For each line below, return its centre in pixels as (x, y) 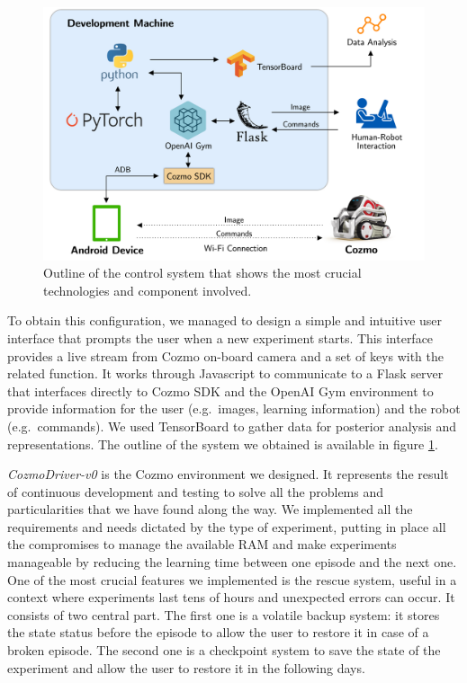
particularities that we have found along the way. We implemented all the (210, 509)
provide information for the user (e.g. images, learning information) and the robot (234, 408)
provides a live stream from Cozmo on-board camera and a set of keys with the (226, 355)
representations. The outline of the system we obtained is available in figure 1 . (223, 444)
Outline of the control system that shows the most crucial (202, 273)
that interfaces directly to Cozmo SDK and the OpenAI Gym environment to (220, 390)
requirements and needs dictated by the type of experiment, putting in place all (227, 526)
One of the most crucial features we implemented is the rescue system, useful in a (232, 579)
